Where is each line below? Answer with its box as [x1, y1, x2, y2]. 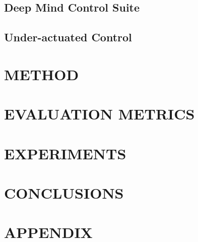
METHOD [4, 64, 79, 84]
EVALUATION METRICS [4, 103, 195, 124]
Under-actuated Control [4, 29, 132, 45]
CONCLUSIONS [4, 182, 124, 203]
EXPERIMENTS [4, 143, 126, 163]
